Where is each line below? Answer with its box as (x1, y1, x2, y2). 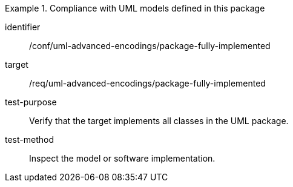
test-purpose (5, 97, 57, 107)
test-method (5, 134, 54, 145)
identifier (5, 22, 41, 32)
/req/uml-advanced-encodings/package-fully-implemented (29, 78, 266, 88)
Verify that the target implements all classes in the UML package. (29, 116, 289, 126)
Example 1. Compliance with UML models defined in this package (5, 3, 265, 13)
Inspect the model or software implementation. (29, 153, 216, 163)
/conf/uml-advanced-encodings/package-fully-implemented (29, 41, 271, 51)
